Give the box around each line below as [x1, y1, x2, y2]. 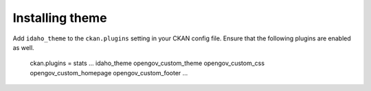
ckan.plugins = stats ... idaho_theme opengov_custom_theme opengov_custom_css [30, 59, 265, 68]
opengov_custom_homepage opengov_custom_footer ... [30, 68, 188, 77]
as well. [12, 43, 34, 51]
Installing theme [12, 10, 107, 25]
